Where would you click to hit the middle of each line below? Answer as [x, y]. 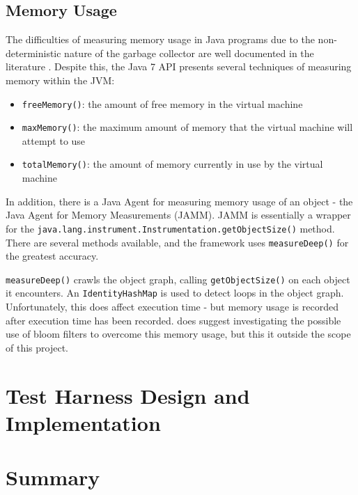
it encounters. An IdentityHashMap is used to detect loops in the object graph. [175, 293]
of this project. [37, 347]
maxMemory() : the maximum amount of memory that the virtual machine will [187, 127]
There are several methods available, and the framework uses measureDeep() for [177, 242]
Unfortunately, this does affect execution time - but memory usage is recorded [172, 307]
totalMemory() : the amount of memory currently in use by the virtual [172, 164]
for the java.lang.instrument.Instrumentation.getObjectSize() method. [170, 228]
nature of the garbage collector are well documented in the [189, 53]
